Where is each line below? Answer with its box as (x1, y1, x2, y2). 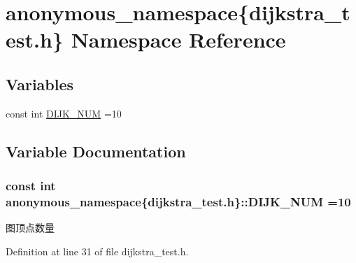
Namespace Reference (71, 25, 286, 54)
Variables (6, 73, 74, 94)
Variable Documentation (6, 140, 186, 162)
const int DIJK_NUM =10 (6, 106, 122, 120)
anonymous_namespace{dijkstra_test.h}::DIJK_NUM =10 (6, 192, 351, 210)
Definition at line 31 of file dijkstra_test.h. (6, 243, 189, 258)
